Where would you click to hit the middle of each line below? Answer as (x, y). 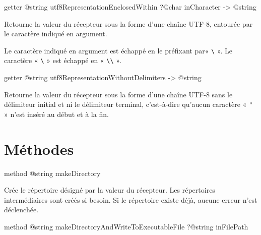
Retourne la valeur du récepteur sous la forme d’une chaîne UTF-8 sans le (118, 94)
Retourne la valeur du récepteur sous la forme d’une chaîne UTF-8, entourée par (128, 23)
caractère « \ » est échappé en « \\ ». (63, 60)
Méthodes (39, 149)
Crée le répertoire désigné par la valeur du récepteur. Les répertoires (110, 190)
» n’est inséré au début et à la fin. (56, 114)
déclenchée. (21, 210)
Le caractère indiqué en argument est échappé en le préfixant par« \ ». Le (118, 50)
